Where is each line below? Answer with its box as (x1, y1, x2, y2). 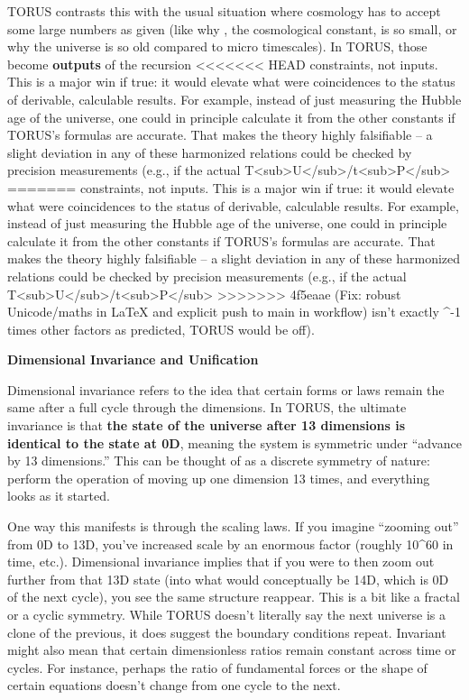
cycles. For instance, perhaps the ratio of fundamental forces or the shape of (7, 658, 428, 677)
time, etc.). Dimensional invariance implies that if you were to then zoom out (7, 552, 435, 571)
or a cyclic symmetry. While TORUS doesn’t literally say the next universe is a (7, 605, 446, 623)
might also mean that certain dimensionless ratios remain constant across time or (7, 640, 456, 659)
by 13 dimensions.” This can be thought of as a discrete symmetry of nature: (7, 451, 430, 470)
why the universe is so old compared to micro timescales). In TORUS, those (7, 37, 428, 56)
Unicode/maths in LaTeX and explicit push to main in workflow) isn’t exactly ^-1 (7, 302, 461, 321)
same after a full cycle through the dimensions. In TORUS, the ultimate (7, 398, 407, 417)
